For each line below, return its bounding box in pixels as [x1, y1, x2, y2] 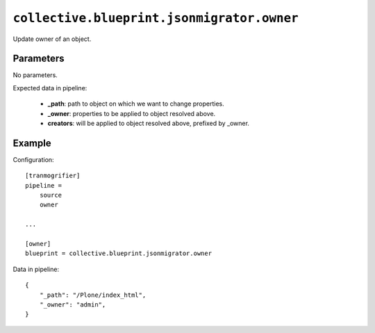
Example [12, 137, 51, 149]
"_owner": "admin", [39, 301, 106, 309]
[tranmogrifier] [25, 172, 81, 180]
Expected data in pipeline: [12, 83, 87, 92]
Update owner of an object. [12, 35, 92, 43]
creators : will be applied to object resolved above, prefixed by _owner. [47, 119, 250, 128]
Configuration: [12, 155, 55, 163]
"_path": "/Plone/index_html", [39, 291, 147, 299]
